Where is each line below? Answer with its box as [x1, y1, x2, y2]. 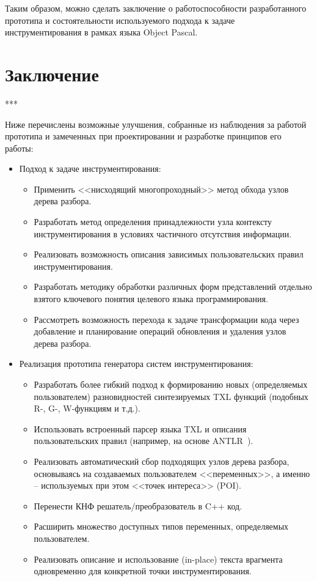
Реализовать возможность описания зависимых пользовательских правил [34, 248, 304, 261]
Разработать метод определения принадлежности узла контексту [34, 215, 272, 228]
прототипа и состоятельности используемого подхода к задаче [5, 13, 235, 26]
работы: [5, 141, 34, 154]
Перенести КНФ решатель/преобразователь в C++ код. [34, 499, 242, 512]
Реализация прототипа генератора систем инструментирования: [19, 357, 253, 370]
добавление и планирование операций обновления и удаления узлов [34, 325, 286, 338]
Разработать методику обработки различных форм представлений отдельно [34, 280, 312, 293]
